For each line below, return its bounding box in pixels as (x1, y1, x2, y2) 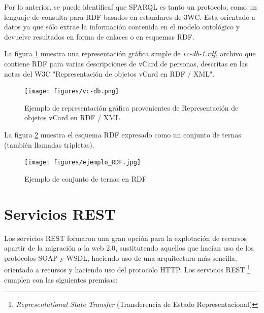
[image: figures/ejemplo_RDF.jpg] (24, 159, 141, 166)
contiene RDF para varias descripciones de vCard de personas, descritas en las (4, 58, 248, 68)
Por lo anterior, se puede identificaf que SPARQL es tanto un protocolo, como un (4, 2, 257, 12)
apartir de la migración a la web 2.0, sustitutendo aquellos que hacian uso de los (4, 242, 254, 253)
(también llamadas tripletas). (4, 139, 94, 150)
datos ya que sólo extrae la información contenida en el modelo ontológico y (4, 21, 240, 32)
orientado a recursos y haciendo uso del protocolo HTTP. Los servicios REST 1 (4, 263, 250, 274)
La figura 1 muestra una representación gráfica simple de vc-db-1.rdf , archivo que (4, 48, 256, 59)
